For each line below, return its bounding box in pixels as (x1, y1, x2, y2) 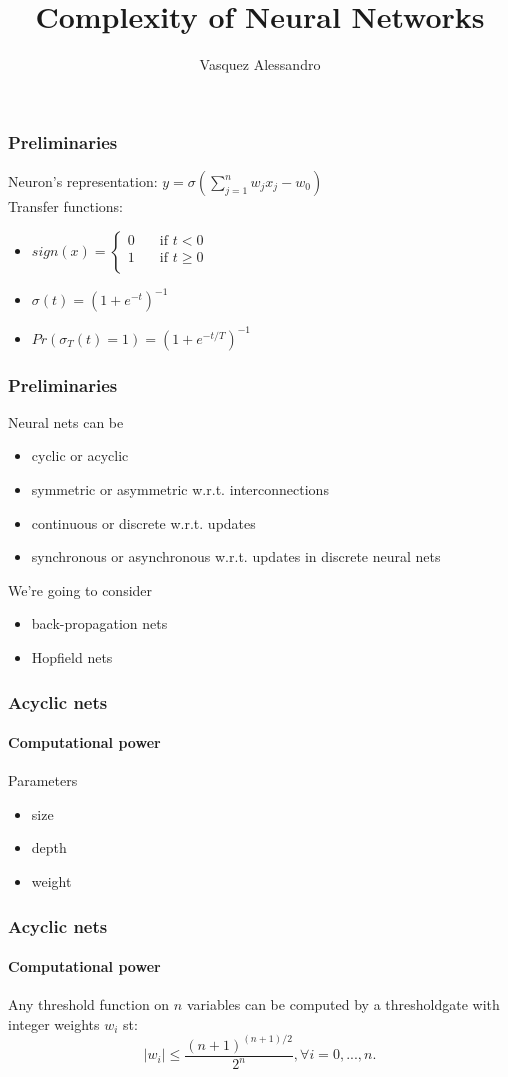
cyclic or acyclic (31, 445, 129, 466)
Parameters (8, 770, 78, 791)
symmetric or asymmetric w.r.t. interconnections (31, 479, 329, 500)
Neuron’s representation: (8, 171, 158, 192)
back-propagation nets (31, 613, 168, 634)
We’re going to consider (8, 579, 153, 600)
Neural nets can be (8, 411, 124, 432)
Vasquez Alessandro (199, 54, 321, 75)
